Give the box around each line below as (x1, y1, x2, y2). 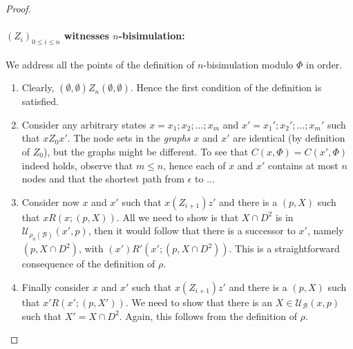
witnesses (64, 28, 109, 43)
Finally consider (21, 280, 90, 294)
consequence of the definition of (21, 256, 155, 271)
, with (78, 241, 104, 256)
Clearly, (21, 80, 55, 95)
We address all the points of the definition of (6, 57, 195, 71)
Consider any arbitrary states (21, 117, 146, 131)
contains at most (268, 158, 338, 172)
